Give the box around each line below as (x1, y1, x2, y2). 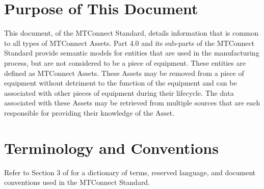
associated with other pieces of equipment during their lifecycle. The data (4, 87, 234, 98)
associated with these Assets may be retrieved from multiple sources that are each (4, 97, 260, 108)
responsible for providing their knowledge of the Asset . (4, 107, 175, 118)
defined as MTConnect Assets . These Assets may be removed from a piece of (4, 67, 244, 78)
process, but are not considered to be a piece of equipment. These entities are (4, 57, 246, 68)
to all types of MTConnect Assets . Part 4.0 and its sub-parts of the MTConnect (4, 37, 255, 48)
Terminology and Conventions (4, 137, 219, 158)
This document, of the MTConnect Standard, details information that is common (4, 28, 259, 38)
